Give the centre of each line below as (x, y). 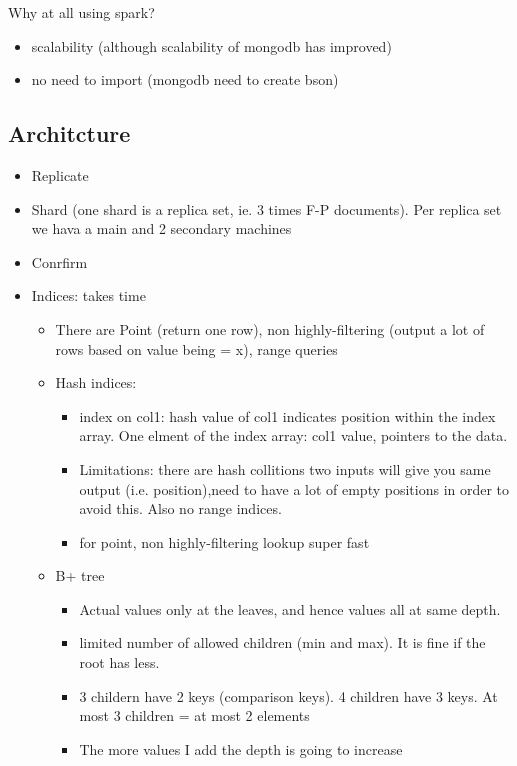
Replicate (60, 174)
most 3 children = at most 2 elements (194, 715)
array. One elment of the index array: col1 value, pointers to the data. (293, 435)
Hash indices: (96, 382)
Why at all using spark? (81, 12)
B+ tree (80, 575)
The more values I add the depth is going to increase (241, 748)
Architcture (69, 133)
